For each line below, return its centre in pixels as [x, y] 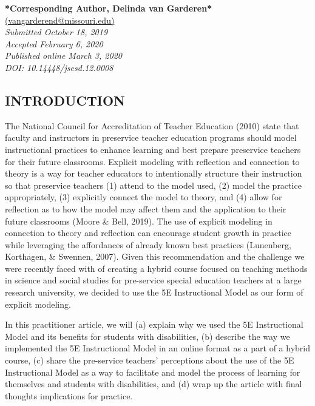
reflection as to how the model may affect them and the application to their [146, 208]
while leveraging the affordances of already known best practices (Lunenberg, [148, 244]
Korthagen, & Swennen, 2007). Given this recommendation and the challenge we [155, 256]
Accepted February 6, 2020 [54, 43]
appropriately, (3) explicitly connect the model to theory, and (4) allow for [144, 197]
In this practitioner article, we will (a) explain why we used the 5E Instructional [154, 324]
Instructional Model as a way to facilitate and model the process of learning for [153, 372]
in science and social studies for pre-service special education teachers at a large [153, 280]
